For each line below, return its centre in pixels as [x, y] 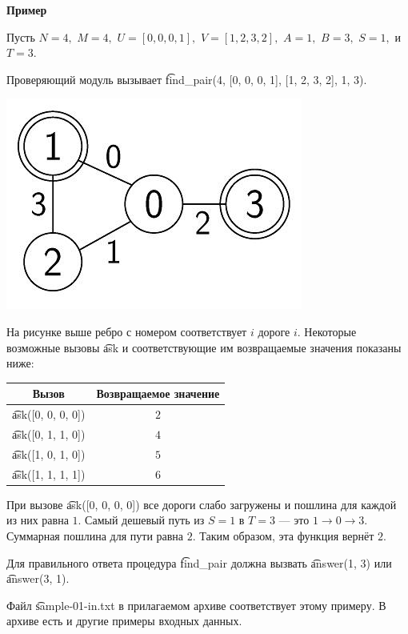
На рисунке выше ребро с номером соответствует [127, 331]
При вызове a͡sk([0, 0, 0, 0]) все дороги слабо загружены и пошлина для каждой [202, 504]
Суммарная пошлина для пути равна [95, 535]
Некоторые [330, 331]
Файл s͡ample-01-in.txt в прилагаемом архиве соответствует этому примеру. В [196, 605]
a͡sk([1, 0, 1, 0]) [49, 453]
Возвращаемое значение [158, 393]
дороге [274, 331]
